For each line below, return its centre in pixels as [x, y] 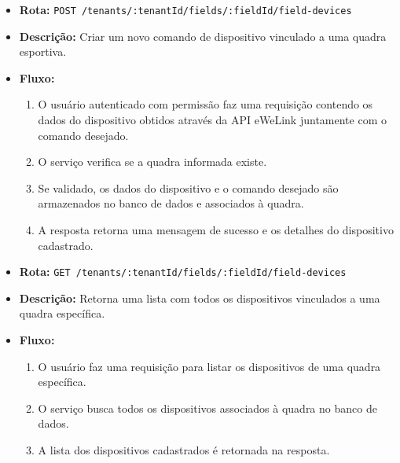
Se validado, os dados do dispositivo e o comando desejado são [188, 187]
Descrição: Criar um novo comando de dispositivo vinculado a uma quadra [203, 36]
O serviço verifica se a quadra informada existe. [152, 162]
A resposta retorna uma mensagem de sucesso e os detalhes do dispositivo [216, 230]
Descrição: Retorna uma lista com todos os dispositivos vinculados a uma [200, 298]
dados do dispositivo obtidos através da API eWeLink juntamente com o [212, 120]
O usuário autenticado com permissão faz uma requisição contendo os [206, 104]
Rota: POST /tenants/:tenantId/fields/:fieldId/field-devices [185, 9]
